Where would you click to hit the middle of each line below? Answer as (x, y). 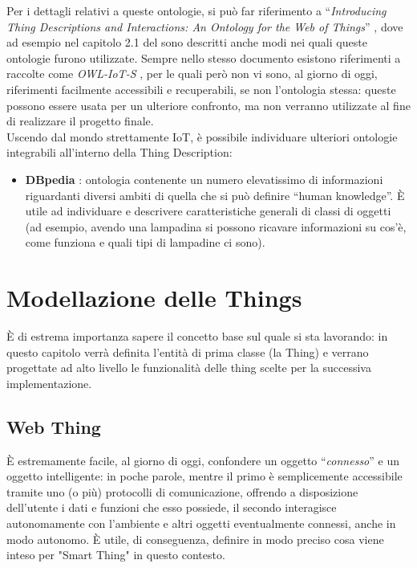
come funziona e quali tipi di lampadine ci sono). (145, 242)
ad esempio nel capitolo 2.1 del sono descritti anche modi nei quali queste (187, 42)
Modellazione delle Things (154, 298)
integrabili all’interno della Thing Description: (119, 152)
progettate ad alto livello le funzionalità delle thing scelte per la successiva (189, 368)
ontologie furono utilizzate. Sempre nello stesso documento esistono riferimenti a (204, 57)
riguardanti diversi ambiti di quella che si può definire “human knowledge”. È (215, 195)
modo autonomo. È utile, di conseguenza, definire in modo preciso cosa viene (195, 539)
